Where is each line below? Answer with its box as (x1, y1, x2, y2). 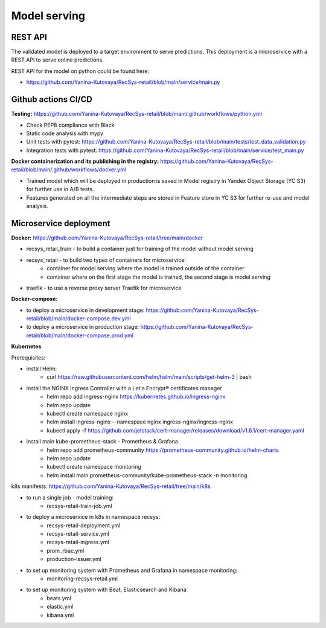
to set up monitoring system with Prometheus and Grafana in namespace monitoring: (26, 566, 238, 574)
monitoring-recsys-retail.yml (46, 575, 118, 582)
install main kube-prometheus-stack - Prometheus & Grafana (26, 438, 178, 445)
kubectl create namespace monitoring (46, 463, 141, 471)
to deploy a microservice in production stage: (26, 323, 139, 331)
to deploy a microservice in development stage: (26, 306, 145, 314)
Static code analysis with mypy (26, 130, 104, 137)
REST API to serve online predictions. (11, 56, 104, 63)
